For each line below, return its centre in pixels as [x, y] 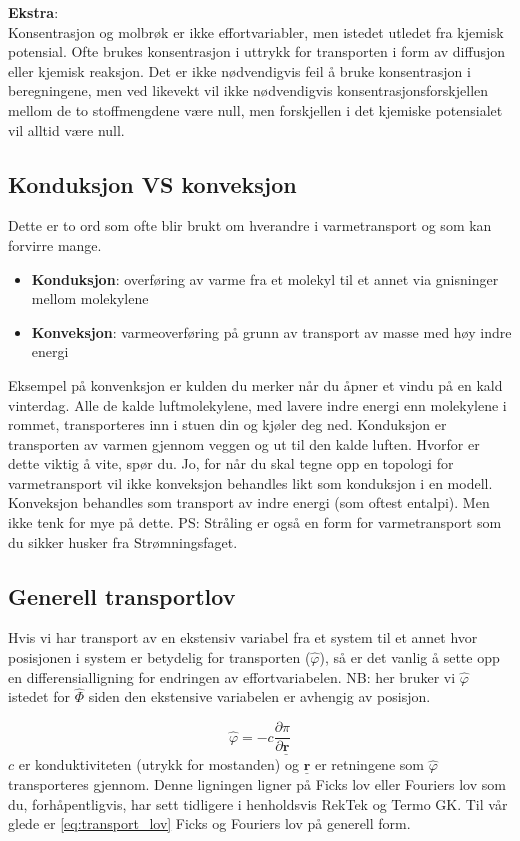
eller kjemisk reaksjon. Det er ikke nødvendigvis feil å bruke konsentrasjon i [239, 70]
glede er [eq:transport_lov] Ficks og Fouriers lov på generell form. [209, 823]
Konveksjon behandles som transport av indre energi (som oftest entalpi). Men [249, 502]
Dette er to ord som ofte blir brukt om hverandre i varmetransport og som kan [250, 225]
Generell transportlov [122, 595]
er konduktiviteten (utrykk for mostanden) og [158, 764]
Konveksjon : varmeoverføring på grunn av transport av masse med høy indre [271, 331]
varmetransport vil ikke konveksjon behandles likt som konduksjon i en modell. [250, 482]
